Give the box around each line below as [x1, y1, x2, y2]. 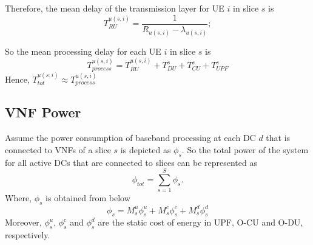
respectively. [5, 229, 50, 241]
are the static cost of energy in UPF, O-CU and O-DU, [98, 216, 303, 229]
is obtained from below [45, 192, 130, 204]
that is [266, 131, 291, 144]
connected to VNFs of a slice [5, 143, 111, 156]
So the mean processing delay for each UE [5, 44, 161, 57]
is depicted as [120, 143, 171, 156]
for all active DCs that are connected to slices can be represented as [5, 156, 257, 168]
